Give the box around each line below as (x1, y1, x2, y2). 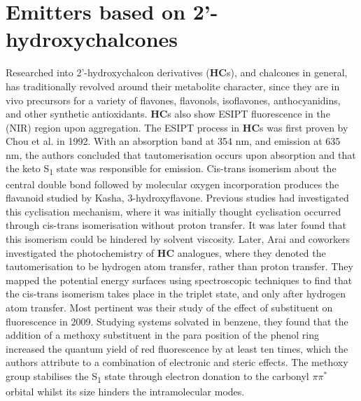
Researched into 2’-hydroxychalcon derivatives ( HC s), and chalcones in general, (6, 65, 348, 80)
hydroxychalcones (6, 24, 178, 53)
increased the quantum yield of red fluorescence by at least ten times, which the (6, 341, 348, 356)
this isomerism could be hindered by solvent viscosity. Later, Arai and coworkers (6, 231, 351, 246)
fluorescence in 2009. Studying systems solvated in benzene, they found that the (6, 314, 348, 328)
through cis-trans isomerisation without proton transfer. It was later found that (6, 218, 346, 232)
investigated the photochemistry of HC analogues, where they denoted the (6, 245, 326, 260)
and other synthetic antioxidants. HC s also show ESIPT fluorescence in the (6, 106, 330, 121)
